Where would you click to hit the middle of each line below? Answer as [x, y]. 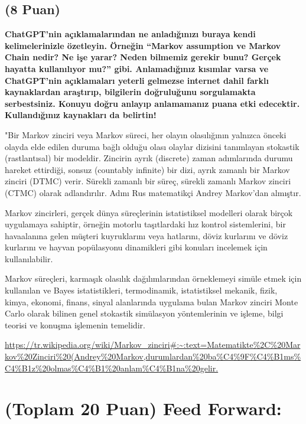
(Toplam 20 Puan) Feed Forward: [143, 408]
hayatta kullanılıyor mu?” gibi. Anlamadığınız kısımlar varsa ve [137, 68]
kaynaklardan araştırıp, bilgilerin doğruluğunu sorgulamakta [130, 92]
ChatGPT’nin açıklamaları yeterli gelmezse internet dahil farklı [137, 80]
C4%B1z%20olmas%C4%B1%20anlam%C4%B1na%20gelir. [112, 368]
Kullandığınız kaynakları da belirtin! [81, 115]
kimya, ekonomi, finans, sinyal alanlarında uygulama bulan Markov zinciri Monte [152, 301]
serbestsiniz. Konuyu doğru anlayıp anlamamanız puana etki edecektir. [152, 103]
